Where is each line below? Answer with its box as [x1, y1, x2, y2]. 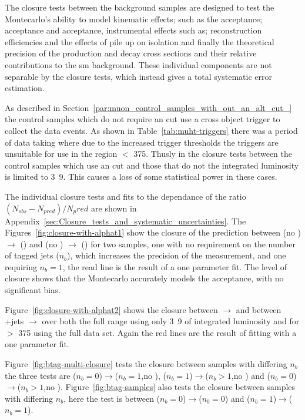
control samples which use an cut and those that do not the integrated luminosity [5, 159, 299, 171]
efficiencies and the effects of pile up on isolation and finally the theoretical [5, 35, 274, 48]
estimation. [5, 82, 45, 94]
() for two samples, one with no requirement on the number [81, 237, 296, 250]
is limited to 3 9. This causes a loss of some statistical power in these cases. [5, 170, 277, 183]
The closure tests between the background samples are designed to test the [5, 1, 274, 13]
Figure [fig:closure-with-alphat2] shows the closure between [5, 303, 218, 315]
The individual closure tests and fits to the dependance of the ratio [5, 190, 246, 202]
